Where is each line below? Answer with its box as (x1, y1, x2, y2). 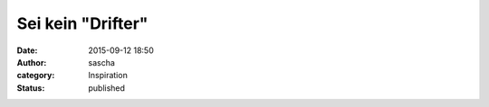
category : (16, 70, 55, 81)
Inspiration (88, 70, 129, 81)
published (88, 82, 126, 94)
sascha (88, 57, 115, 67)
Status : (16, 82, 45, 94)
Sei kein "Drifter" (16, 13, 149, 33)
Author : (16, 57, 47, 67)
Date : (16, 45, 38, 56)
